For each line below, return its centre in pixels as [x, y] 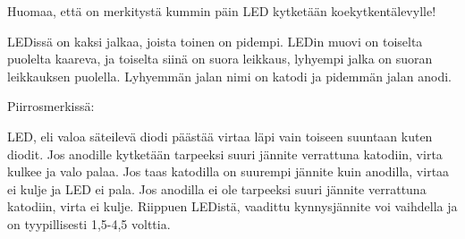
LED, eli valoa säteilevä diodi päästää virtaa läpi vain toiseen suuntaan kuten [220, 136]
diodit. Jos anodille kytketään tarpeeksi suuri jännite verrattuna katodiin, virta [225, 154]
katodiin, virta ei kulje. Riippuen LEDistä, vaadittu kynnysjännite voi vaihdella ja [232, 206]
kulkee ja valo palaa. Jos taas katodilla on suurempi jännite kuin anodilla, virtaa [228, 171]
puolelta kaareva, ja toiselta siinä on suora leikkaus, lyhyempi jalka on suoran [220, 59]
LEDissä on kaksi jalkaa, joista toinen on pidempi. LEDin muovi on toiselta [215, 41]
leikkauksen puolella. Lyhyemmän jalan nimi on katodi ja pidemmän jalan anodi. [229, 76]
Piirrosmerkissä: [51, 106]
